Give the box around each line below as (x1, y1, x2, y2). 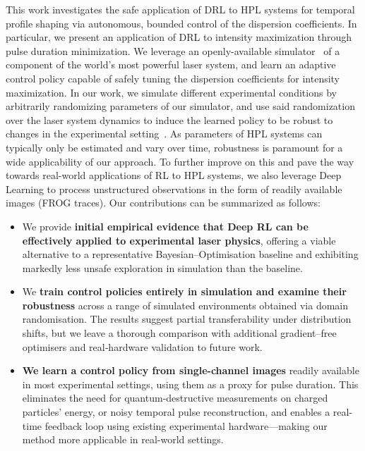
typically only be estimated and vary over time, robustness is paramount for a (6, 140, 343, 154)
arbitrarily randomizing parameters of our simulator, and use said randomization (6, 99, 355, 113)
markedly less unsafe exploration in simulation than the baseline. (22, 260, 303, 275)
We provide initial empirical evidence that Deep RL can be (22, 218, 309, 233)
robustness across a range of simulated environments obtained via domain (22, 297, 349, 312)
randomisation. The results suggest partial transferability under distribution (22, 311, 352, 326)
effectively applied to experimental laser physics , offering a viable (22, 233, 336, 247)
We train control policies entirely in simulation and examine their (22, 284, 347, 299)
